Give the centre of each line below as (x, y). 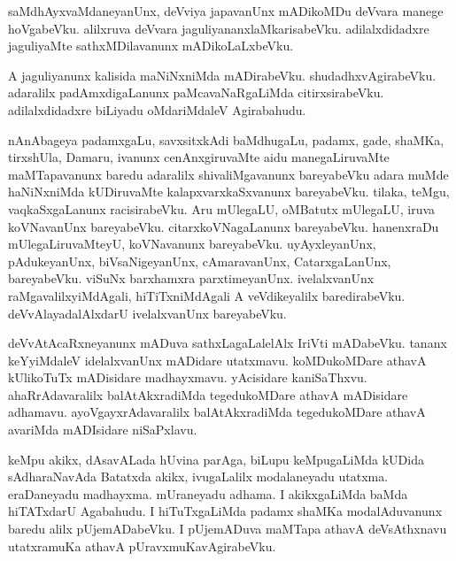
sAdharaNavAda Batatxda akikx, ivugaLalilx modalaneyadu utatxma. (198, 476)
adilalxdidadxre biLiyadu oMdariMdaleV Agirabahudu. (157, 109)
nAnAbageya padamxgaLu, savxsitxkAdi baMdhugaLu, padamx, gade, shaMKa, (226, 139)
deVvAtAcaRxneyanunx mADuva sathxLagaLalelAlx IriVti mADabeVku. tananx (228, 343)
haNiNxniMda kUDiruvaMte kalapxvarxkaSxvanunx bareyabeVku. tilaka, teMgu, (229, 192)
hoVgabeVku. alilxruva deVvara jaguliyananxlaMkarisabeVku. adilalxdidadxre (219, 28)
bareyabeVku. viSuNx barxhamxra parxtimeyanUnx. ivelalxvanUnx (191, 278)
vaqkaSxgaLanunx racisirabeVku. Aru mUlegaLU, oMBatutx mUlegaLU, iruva (222, 208)
